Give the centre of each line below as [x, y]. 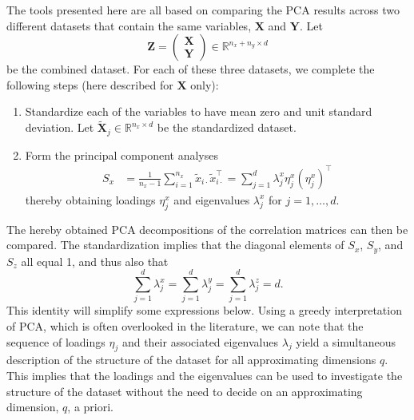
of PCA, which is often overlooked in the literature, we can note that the [185, 325]
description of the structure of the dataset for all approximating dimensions [191, 360]
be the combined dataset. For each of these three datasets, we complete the [191, 69]
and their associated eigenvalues [200, 341]
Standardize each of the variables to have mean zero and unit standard [199, 111]
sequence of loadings [56, 341]
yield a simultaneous [346, 341]
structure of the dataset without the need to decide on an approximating [185, 391]
